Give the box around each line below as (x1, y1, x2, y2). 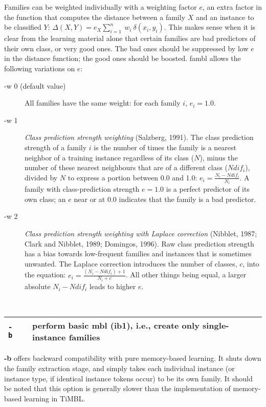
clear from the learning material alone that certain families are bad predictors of (4, 33, 256, 44)
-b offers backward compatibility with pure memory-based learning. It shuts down (4, 353, 261, 363)
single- (202, 319, 229, 332)
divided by (25, 172, 58, 182)
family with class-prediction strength (25, 184, 140, 194)
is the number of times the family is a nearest (94, 141, 237, 152)
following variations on (4, 63, 75, 73)
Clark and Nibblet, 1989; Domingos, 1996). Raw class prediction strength (25, 238, 254, 249)
